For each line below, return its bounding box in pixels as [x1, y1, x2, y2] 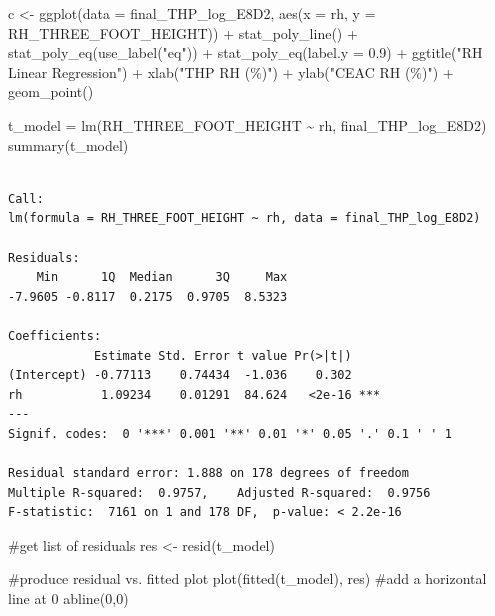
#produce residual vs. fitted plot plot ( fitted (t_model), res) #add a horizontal [8, 568, 487, 589]
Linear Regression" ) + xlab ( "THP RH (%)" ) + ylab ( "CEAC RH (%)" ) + [8, 61, 454, 82]
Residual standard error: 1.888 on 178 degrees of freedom [8, 466, 409, 481]
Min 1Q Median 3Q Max [36, 270, 288, 285]
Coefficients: [8, 328, 102, 343]
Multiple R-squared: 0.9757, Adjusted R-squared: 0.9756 [8, 485, 431, 500]
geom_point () [8, 81, 94, 102]
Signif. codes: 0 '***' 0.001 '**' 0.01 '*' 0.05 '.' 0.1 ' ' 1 [8, 426, 452, 441]
